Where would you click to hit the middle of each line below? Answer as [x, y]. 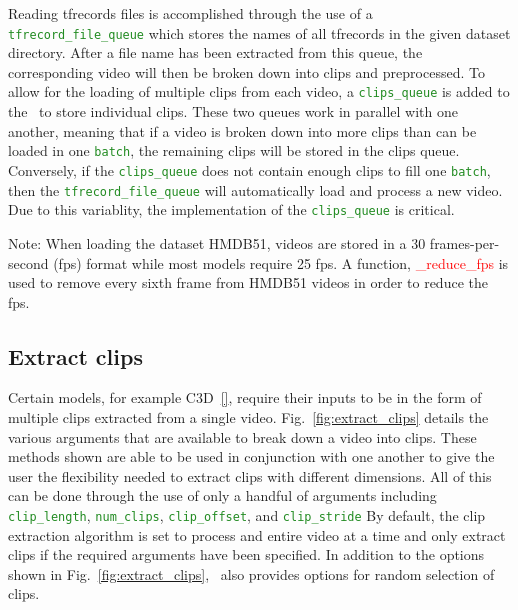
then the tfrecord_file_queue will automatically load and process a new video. [255, 189]
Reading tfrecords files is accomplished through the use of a [190, 13]
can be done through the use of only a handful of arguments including [222, 495]
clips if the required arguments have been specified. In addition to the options [246, 554]
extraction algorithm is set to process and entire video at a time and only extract [257, 534]
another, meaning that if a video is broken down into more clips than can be [242, 130]
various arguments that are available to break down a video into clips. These [242, 436]
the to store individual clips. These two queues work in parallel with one [233, 111]
